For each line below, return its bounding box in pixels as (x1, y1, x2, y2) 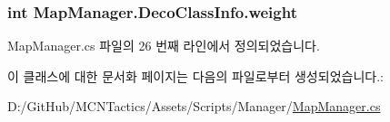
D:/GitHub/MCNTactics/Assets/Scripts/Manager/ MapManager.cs (7, 97, 381, 116)
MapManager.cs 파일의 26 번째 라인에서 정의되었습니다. (7, 36, 320, 55)
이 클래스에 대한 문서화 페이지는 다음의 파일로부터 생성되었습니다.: (7, 66, 384, 85)
